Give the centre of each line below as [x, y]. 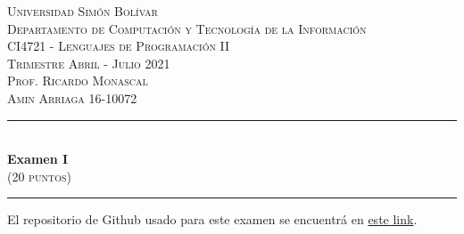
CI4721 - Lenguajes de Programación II [119, 46]
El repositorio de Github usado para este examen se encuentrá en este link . [212, 219]
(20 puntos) [39, 176]
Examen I [38, 159]
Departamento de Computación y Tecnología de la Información [187, 28]
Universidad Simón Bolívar [83, 11]
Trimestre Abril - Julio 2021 [89, 63]
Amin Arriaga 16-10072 [72, 97]
